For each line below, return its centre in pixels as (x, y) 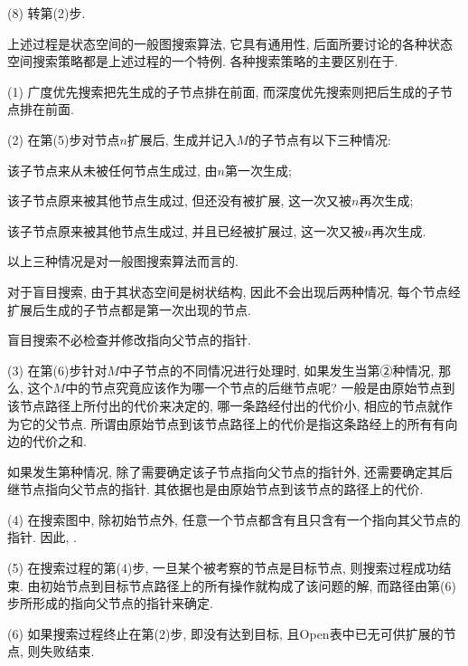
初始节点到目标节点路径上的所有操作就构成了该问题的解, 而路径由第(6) (248, 585)
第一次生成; (258, 170)
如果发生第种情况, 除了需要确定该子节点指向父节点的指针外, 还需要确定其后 (230, 471)
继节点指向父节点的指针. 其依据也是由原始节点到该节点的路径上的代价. (215, 489)
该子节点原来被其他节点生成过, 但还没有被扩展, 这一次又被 (180, 200)
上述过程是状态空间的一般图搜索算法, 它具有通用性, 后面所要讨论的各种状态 (230, 43)
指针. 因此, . (42, 537)
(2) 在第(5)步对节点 (64, 139)
